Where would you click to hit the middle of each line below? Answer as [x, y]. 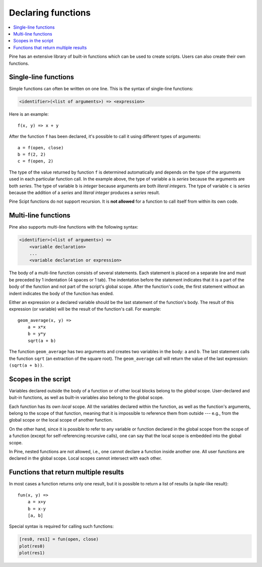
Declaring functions [50, 13]
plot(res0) [32, 546]
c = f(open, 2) [36, 161]
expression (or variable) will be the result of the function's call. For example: [85, 309]
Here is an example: [29, 114]
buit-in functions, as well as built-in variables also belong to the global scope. [86, 398]
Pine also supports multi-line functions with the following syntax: [74, 227]
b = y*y [37, 334]
